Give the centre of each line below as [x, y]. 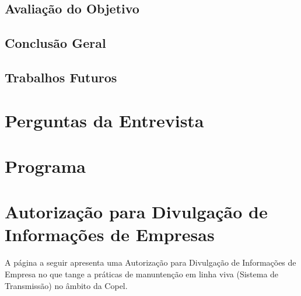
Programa [45, 166]
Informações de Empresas [110, 234]
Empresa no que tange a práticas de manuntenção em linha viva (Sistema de [142, 274]
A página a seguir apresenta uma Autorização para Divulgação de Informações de [150, 262]
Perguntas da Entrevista [104, 120]
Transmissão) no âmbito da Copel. [66, 285]
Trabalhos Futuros [61, 77]
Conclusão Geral [55, 43]
